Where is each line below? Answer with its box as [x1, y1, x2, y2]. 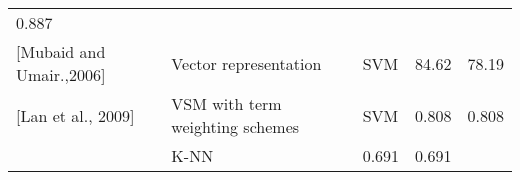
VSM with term [171, 92, 282, 115]
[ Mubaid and [16, 40, 106, 63]
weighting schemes [171, 115, 300, 138]
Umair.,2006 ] [16, 63, 106, 86]
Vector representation [171, 51, 322, 75]
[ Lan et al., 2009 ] [16, 103, 135, 127]
